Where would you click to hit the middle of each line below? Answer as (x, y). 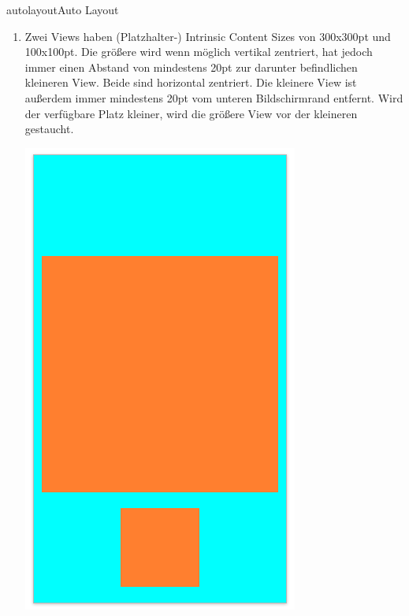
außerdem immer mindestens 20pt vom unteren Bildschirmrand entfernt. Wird (214, 97)
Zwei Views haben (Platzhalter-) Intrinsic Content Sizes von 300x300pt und (208, 36)
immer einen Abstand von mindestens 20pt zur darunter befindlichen (191, 67)
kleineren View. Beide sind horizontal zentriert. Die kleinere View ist (191, 82)
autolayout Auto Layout (63, 9)
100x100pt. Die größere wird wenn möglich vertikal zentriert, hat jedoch (199, 52)
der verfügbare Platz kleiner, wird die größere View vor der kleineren (191, 113)
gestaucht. (49, 129)
